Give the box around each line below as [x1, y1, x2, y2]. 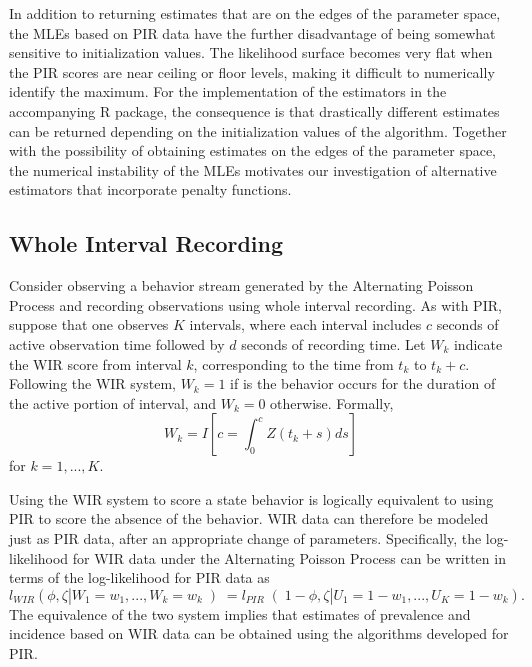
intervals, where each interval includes [189, 314, 422, 335]
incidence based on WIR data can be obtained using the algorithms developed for [9, 623, 509, 644]
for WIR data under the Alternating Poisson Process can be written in [72, 547, 506, 568]
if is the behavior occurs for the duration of [230, 373, 496, 394]
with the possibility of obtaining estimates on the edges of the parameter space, [9, 140, 497, 161]
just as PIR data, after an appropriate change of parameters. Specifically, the [9, 528, 482, 549]
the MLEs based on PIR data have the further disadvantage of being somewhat [9, 22, 496, 43]
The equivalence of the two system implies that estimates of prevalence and [9, 603, 471, 624]
